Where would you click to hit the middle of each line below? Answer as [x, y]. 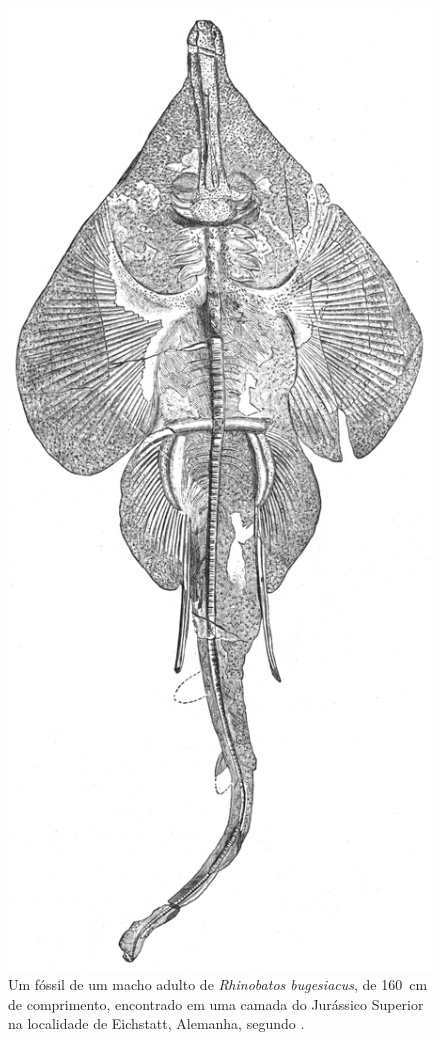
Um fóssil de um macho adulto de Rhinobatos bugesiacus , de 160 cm [218, 984]
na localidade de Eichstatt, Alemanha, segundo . [156, 1023]
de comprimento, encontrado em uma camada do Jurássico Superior [216, 1003]
